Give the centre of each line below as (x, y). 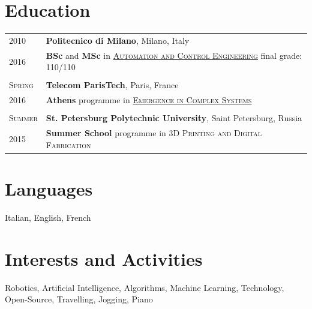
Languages (49, 189)
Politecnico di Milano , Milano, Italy (118, 40)
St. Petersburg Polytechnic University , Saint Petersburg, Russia (174, 118)
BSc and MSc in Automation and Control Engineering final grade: (174, 55)
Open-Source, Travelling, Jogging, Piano (79, 299)
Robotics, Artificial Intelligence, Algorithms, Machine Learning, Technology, (145, 287)
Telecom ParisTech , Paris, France (112, 85)
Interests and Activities (104, 258)
